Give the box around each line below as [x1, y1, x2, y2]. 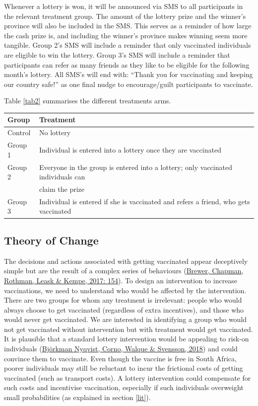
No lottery [39, 127, 71, 138]
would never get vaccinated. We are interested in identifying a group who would [4, 314, 247, 325]
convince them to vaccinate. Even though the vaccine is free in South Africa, [4, 353, 237, 363]
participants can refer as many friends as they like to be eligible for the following [4, 59, 250, 70]
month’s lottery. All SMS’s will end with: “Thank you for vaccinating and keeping [4, 69, 253, 80]
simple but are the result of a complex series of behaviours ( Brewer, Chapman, [4, 265, 244, 276]
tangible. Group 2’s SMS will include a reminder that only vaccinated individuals [4, 40, 251, 50]
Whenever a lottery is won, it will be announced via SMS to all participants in [4, 1, 243, 11]
